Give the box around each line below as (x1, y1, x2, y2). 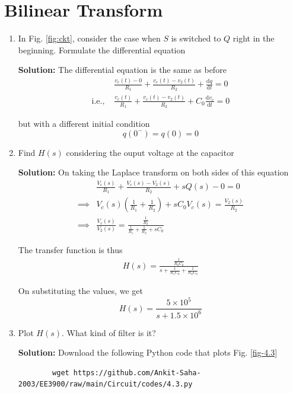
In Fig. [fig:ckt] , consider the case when (18, 32, 161, 44)
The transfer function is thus (18, 244, 123, 256)
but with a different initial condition (18, 117, 150, 130)
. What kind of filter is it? (62, 326, 156, 338)
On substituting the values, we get (18, 285, 144, 297)
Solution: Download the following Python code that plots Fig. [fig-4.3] (18, 346, 278, 359)
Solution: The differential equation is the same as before (18, 63, 227, 76)
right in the (233, 32, 275, 44)
